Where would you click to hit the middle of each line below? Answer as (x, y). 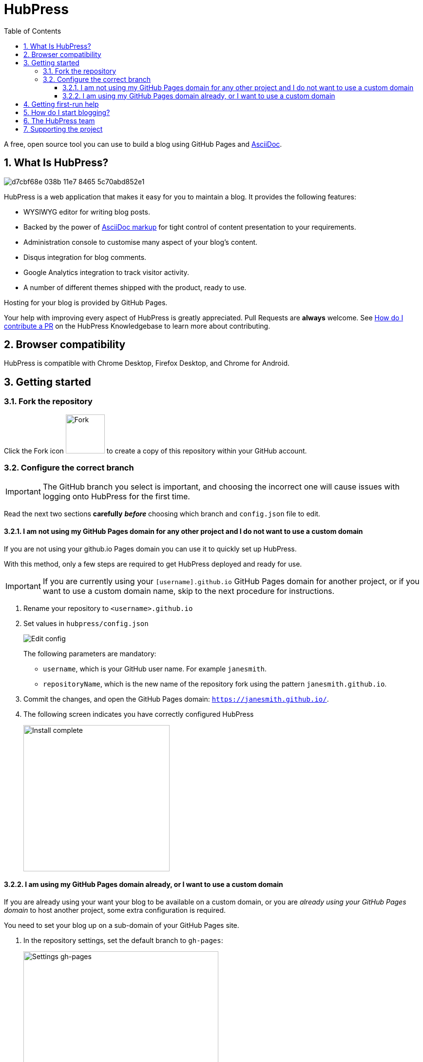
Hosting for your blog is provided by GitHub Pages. (86, 302)
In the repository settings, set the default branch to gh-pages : (123, 940)
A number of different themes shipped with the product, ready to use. (135, 287)
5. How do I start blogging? (67, 112)
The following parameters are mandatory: (90, 653)
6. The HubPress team (59, 120)
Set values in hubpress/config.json (86, 623)
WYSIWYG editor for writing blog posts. (87, 212)
